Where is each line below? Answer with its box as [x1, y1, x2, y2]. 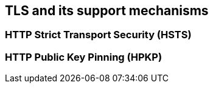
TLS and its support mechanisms [5, 3, 209, 18]
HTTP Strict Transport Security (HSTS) [5, 29, 192, 41]
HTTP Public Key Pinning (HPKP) [5, 50, 162, 63]
